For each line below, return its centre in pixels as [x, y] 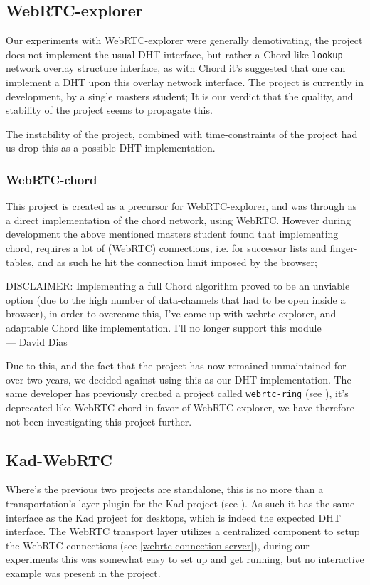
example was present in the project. [83, 573]
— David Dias [37, 341]
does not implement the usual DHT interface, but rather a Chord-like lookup [174, 54]
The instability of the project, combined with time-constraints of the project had [182, 133]
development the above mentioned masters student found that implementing [172, 234]
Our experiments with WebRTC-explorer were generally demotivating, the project [184, 40]
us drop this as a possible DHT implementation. [111, 148]
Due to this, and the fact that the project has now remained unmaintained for [176, 365]
